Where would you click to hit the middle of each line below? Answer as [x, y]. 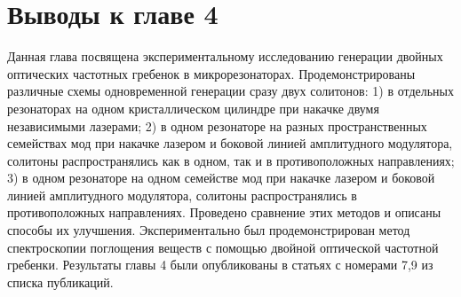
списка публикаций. [60, 281]
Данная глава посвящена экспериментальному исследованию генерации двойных [225, 56]
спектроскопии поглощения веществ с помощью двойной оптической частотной [223, 247]
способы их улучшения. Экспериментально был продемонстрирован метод [209, 230]
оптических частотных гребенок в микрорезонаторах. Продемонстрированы [211, 73]
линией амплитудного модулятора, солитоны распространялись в [182, 195]
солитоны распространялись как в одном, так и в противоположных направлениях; [231, 160]
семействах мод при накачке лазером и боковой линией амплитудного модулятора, [230, 143]
